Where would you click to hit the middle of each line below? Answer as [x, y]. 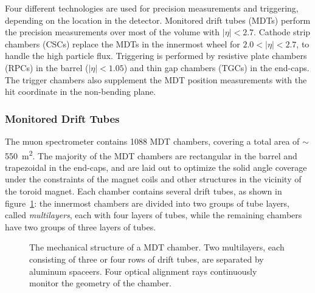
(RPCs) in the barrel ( [47, 67]
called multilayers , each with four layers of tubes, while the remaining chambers [154, 215]
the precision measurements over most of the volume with [112, 32]
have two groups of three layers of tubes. [81, 226]
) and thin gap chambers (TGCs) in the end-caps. [216, 67]
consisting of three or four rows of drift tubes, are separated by [147, 259]
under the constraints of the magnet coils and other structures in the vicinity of [153, 179]
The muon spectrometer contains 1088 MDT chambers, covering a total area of [152, 141]
